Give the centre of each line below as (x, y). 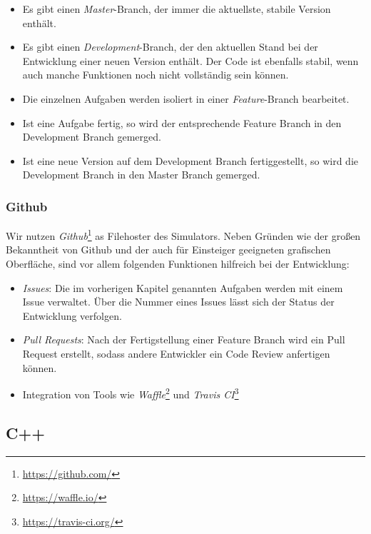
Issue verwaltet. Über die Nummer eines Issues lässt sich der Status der (178, 302)
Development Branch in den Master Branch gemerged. (141, 175)
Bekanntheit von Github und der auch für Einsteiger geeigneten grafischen (168, 250)
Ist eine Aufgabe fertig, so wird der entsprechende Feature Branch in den (182, 122)
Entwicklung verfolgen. (72, 315)
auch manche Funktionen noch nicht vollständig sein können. (156, 75)
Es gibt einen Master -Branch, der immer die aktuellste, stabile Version (177, 9)
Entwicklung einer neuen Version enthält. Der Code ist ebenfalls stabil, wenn (190, 60)
